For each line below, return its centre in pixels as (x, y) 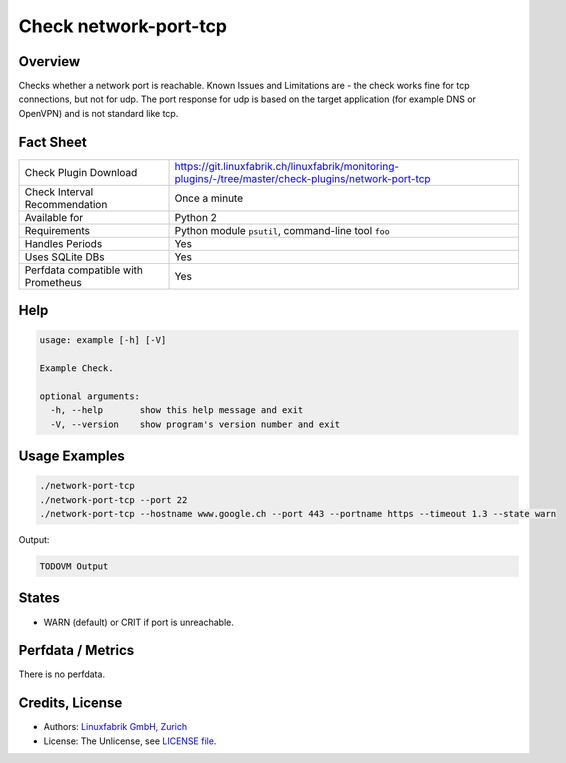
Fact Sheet (52, 141)
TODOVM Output (74, 566)
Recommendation (66, 204)
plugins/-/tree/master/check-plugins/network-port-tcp (302, 178)
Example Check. (76, 368)
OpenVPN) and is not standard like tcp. (98, 113)
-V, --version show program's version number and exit (195, 424)
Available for (54, 217)
